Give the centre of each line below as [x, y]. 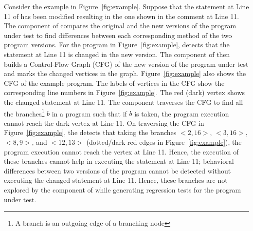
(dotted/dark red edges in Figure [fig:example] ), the [164, 142]
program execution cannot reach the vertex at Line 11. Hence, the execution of [121, 151]
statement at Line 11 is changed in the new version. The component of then [117, 54]
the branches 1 [24, 113]
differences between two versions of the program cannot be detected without [117, 170]
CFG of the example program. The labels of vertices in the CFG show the [114, 83]
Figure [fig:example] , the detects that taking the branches [90, 132]
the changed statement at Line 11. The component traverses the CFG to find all [124, 102]
